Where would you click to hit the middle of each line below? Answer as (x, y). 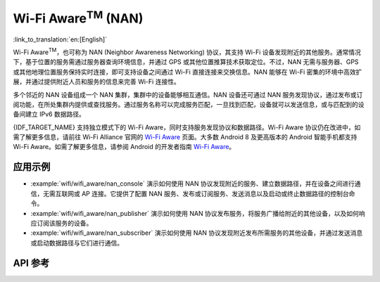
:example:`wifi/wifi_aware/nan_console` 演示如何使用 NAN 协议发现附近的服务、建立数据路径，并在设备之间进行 (192, 184)
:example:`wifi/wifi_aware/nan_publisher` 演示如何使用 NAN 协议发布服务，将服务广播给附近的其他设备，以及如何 (195, 213)
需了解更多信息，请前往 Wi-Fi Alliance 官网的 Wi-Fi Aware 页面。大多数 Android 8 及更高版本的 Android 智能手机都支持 (185, 137)
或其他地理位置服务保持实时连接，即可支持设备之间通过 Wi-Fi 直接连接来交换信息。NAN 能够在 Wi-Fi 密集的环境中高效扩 (188, 72)
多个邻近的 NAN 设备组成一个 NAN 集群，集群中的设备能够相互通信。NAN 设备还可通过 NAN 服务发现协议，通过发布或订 (188, 94)
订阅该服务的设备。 (64, 223)
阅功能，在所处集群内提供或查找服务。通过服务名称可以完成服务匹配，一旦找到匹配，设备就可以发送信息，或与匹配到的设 (189, 104)
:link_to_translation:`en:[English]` (60, 39)
